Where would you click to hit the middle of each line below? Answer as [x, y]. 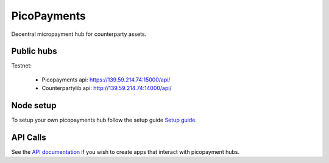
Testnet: [22, 66]
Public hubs [34, 51]
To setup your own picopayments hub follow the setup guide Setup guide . [104, 120]
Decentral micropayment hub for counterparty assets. [79, 34]
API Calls [29, 137]
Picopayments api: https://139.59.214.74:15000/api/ [106, 80]
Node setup [34, 106]
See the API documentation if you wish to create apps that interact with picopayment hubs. [126, 152]
